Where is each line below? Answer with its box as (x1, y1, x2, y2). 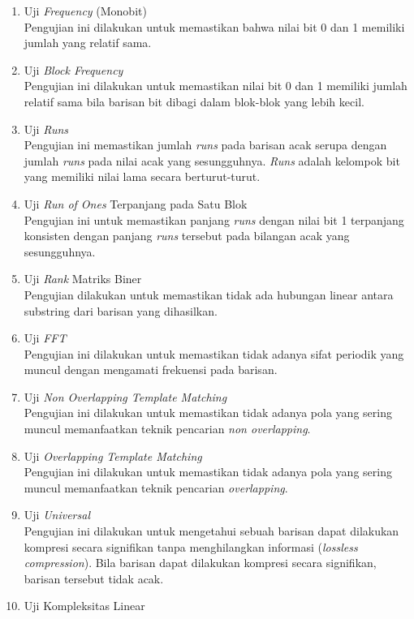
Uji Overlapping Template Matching (24, 447, 202, 464)
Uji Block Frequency (24, 61, 123, 78)
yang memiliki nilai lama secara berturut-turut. (24, 168, 261, 185)
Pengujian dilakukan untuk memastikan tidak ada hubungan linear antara (24, 286, 394, 303)
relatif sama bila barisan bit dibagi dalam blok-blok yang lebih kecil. (24, 92, 364, 110)
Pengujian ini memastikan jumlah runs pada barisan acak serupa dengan (24, 136, 387, 153)
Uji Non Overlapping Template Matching (24, 388, 227, 405)
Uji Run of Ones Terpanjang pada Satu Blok (24, 195, 248, 212)
